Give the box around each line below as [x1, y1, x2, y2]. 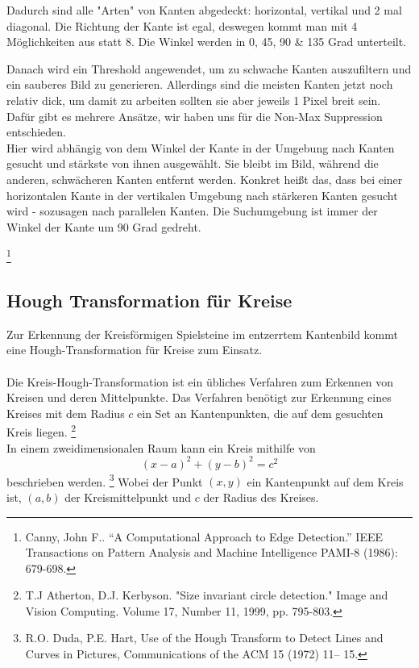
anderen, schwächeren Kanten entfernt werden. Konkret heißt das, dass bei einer [6, 170, 403, 187]
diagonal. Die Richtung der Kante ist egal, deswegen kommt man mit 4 [6, 17, 358, 34]
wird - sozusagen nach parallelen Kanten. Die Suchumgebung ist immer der [6, 202, 378, 219]
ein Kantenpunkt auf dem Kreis [247, 473, 404, 490]
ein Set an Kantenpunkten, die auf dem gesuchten [137, 404, 384, 421]
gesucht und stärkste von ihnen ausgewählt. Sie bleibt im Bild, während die [6, 155, 379, 172]
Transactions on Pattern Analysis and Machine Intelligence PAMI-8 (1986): [25, 544, 398, 561]
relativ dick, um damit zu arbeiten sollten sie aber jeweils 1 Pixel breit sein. [6, 91, 381, 108]
